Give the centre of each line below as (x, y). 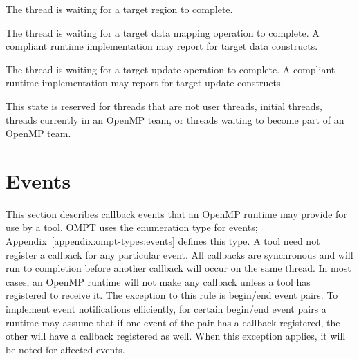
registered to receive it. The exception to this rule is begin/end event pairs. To (172, 295)
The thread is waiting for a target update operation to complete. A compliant (171, 69)
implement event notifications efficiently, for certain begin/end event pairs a (166, 309)
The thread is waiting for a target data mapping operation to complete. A (163, 32)
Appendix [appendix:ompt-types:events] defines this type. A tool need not (163, 241)
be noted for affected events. (65, 349)
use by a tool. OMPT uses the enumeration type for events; (132, 227)
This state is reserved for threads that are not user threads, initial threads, (164, 105)
